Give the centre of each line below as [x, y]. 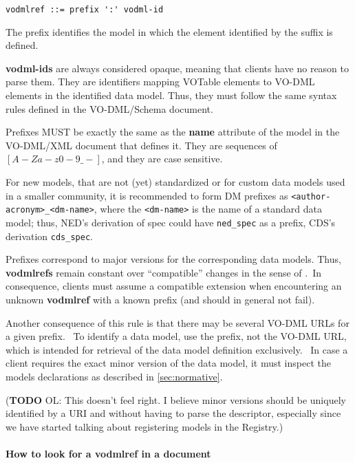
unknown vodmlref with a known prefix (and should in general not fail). [160, 299]
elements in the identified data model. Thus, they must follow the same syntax [171, 95]
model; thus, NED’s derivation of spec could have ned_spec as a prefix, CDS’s [171, 222]
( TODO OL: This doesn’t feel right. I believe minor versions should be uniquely [176, 399]
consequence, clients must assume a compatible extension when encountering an [174, 286]
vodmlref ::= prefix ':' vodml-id [85, 10]
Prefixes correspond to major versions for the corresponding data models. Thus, [173, 259]
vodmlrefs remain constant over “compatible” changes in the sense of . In [164, 272]
